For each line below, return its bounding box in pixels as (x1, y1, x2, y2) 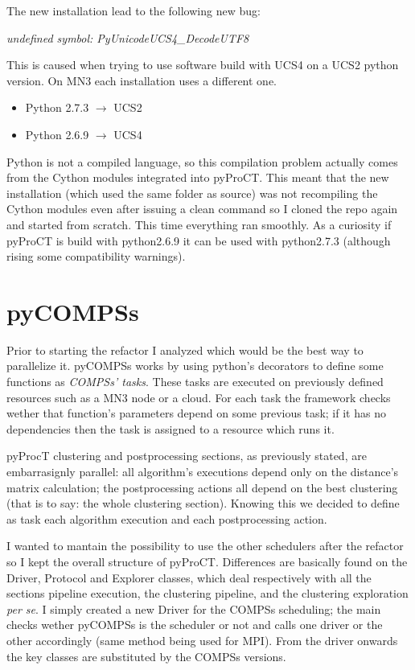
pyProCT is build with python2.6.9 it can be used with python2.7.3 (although (6, 232, 391, 249)
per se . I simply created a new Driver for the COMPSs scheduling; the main (6, 600, 381, 617)
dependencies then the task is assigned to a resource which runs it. (6, 420, 335, 437)
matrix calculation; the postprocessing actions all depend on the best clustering (6, 479, 398, 495)
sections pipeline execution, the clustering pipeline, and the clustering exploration (6, 585, 409, 602)
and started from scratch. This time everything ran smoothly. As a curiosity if (6, 216, 392, 232)
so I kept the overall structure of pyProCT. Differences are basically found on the (6, 553, 408, 569)
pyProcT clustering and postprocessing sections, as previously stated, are (6, 447, 367, 464)
